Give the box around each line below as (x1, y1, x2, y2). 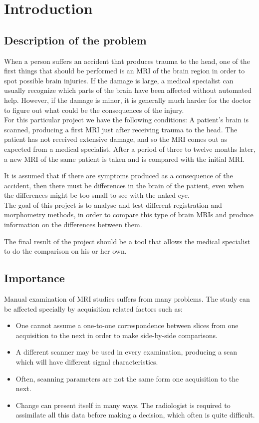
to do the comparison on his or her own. (4, 246, 127, 256)
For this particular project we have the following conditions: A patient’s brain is (4, 114, 249, 125)
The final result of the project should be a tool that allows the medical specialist (4, 236, 251, 246)
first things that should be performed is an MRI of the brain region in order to (4, 65, 245, 76)
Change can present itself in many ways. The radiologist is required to (15, 400, 231, 410)
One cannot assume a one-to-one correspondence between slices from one (15, 320, 239, 331)
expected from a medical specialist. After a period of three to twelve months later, (4, 143, 256, 154)
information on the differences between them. (4, 219, 142, 230)
